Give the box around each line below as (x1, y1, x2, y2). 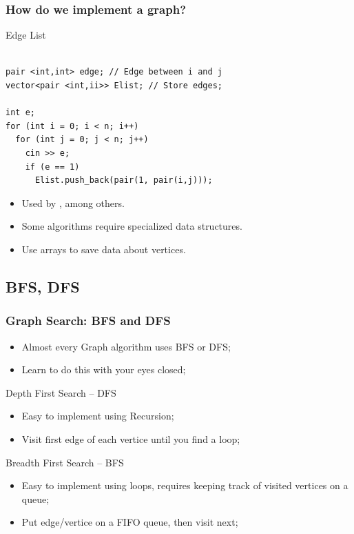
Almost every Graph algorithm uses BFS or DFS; (21, 339, 231, 353)
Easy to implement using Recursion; (21, 408, 174, 423)
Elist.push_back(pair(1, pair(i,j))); (34, 175, 213, 186)
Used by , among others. (21, 195, 125, 210)
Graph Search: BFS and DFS (6, 312, 171, 329)
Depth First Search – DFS (6, 385, 116, 399)
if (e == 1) (25, 161, 80, 172)
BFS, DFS (6, 275, 80, 297)
